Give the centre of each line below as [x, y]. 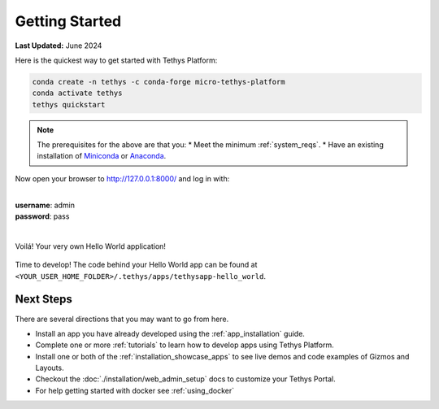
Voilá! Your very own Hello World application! [91, 246]
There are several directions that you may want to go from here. [122, 319]
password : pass [42, 216]
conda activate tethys [77, 93]
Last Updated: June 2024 [59, 46]
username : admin [45, 205]
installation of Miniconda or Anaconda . [102, 156]
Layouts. [50, 368]
